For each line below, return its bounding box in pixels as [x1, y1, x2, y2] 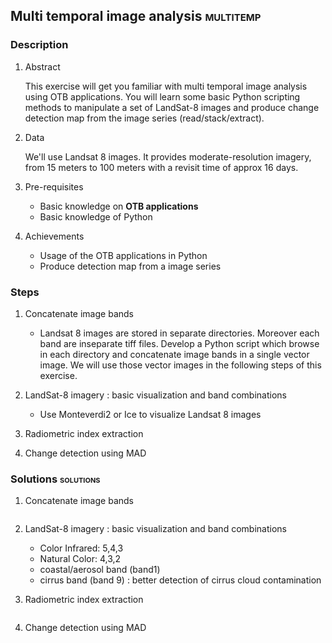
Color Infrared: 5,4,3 [39, 542, 124, 554]
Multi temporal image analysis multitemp [10, 8, 262, 25]
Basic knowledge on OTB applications [39, 200, 199, 212]
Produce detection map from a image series [39, 260, 222, 272]
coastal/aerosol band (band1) [39, 564, 161, 576]
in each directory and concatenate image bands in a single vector [39, 348, 310, 360]
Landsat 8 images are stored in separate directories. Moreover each [39, 327, 320, 339]
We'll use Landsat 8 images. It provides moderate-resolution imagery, [24, 150, 312, 163]
